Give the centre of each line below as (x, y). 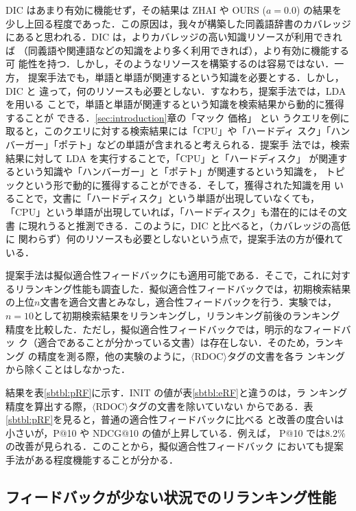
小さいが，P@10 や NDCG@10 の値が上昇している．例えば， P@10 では (166, 432)
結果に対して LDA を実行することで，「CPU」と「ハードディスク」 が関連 (172, 158)
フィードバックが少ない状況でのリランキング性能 (171, 496)
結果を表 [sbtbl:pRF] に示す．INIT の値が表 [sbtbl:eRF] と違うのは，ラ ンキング (177, 393)
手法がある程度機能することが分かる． (92, 459)
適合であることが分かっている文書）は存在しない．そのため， (176, 342)
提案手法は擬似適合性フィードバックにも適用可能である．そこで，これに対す (178, 275)
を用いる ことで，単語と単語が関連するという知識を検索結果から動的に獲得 (175, 104)
